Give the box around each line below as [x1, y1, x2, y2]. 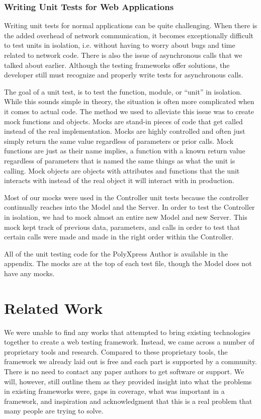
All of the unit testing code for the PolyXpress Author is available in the [4, 248, 228, 259]
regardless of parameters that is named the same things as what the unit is [4, 155, 235, 165]
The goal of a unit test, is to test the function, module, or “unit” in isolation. [4, 86, 242, 97]
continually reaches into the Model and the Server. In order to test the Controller [4, 202, 255, 212]
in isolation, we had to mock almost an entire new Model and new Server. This [4, 211, 247, 222]
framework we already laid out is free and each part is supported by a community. [4, 356, 257, 367]
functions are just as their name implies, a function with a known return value [4, 145, 245, 156]
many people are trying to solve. [4, 405, 104, 416]
